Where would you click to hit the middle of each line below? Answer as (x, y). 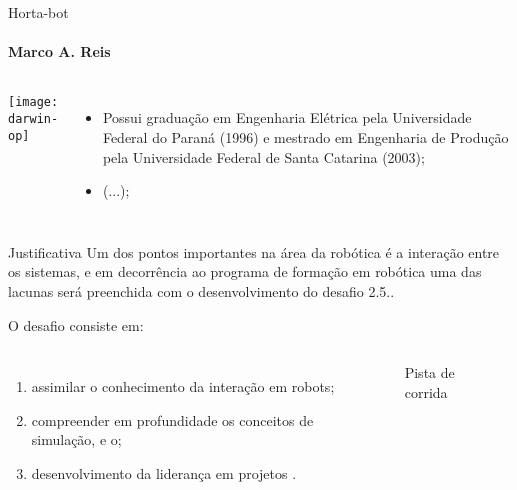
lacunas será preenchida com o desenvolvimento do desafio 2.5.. (201, 290)
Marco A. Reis (59, 51)
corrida (426, 391)
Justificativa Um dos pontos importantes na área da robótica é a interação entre (254, 251)
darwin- (33, 119)
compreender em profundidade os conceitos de (172, 419)
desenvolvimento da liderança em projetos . (164, 472)
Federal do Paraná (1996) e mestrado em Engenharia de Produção (305, 136)
